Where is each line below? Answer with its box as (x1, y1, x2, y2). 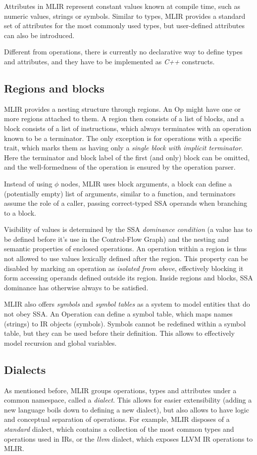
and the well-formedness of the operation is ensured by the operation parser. (4, 162, 236, 172)
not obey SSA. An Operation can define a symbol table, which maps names (4, 309, 233, 319)
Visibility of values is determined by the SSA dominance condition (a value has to (4, 224, 253, 234)
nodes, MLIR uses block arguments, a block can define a (61, 178, 232, 188)
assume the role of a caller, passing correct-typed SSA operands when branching (4, 198, 248, 208)
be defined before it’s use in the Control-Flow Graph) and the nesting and (4, 233, 229, 244)
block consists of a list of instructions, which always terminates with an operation (4, 123, 252, 133)
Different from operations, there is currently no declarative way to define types (4, 46, 243, 57)
